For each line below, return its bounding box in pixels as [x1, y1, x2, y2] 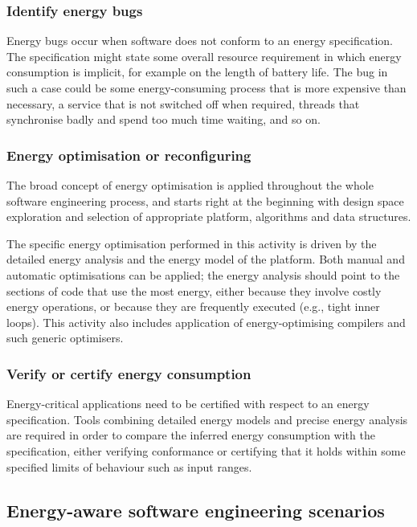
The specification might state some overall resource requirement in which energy [6, 47, 402, 64]
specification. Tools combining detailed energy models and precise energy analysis [6, 411, 408, 427]
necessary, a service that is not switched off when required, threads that [6, 95, 360, 112]
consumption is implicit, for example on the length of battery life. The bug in [6, 63, 388, 80]
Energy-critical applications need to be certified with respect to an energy [6, 395, 370, 412]
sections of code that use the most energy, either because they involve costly [6, 282, 382, 299]
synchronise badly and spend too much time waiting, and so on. [6, 111, 321, 128]
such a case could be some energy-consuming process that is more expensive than [6, 80, 407, 96]
